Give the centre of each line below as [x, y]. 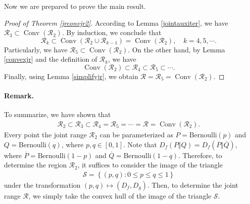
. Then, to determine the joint [193, 184]
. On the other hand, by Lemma [176, 49]
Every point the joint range [46, 134]
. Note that [140, 144]
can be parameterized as [136, 134]
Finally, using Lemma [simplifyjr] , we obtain [71, 76]
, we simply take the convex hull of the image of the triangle [120, 195]
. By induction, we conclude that [112, 32]
